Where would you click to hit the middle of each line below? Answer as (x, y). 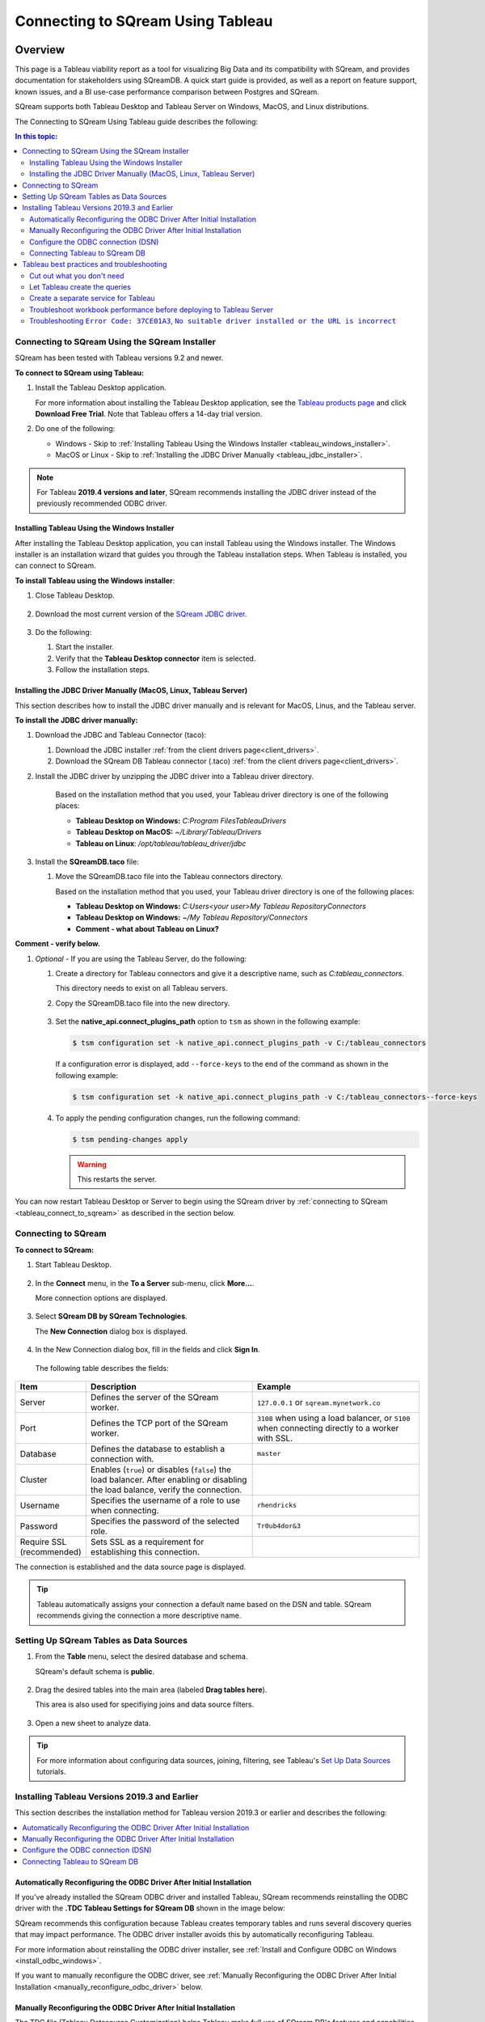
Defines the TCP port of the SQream (159, 1423)
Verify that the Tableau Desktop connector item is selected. (156, 658)
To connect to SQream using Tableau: (80, 373)
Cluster (34, 1479)
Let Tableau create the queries (80, 287)
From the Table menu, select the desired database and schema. (141, 1656)
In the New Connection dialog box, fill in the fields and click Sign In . (148, 1350)
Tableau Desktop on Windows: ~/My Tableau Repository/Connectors (192, 917)
